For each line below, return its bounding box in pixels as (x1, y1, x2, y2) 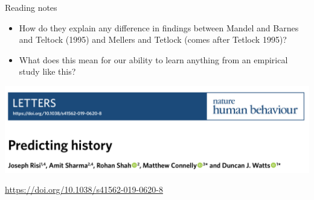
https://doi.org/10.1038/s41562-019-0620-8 (5, 183, 163, 196)
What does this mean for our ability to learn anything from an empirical (19, 53, 288, 66)
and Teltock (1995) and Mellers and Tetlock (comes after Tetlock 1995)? (19, 33, 287, 46)
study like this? (19, 65, 76, 78)
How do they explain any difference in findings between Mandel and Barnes (19, 21, 299, 34)
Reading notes (5, 1, 57, 13)
